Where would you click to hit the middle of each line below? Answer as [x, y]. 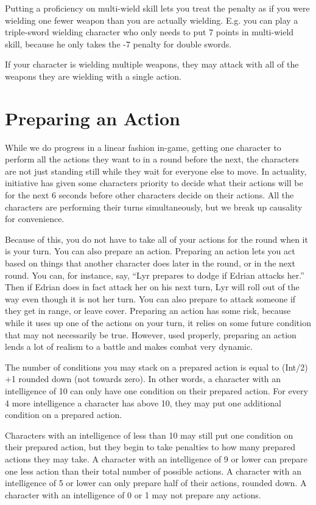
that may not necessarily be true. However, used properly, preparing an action [151, 334]
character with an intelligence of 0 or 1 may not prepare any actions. [133, 494]
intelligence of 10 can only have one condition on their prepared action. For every [156, 390]
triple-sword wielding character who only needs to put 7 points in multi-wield [149, 32]
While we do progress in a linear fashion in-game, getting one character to [143, 147]
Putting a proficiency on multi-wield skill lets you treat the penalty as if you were [157, 8]
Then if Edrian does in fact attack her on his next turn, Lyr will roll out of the [152, 287]
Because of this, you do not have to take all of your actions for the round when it [156, 239]
